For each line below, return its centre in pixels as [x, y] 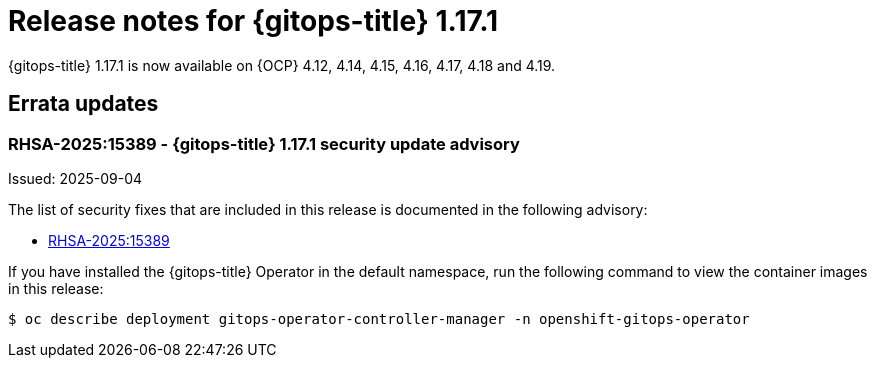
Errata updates [83, 104]
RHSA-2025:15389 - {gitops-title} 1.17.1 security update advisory [264, 143]
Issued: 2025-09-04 [75, 178]
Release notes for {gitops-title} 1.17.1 [253, 21]
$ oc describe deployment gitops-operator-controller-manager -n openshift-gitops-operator [379, 318]
